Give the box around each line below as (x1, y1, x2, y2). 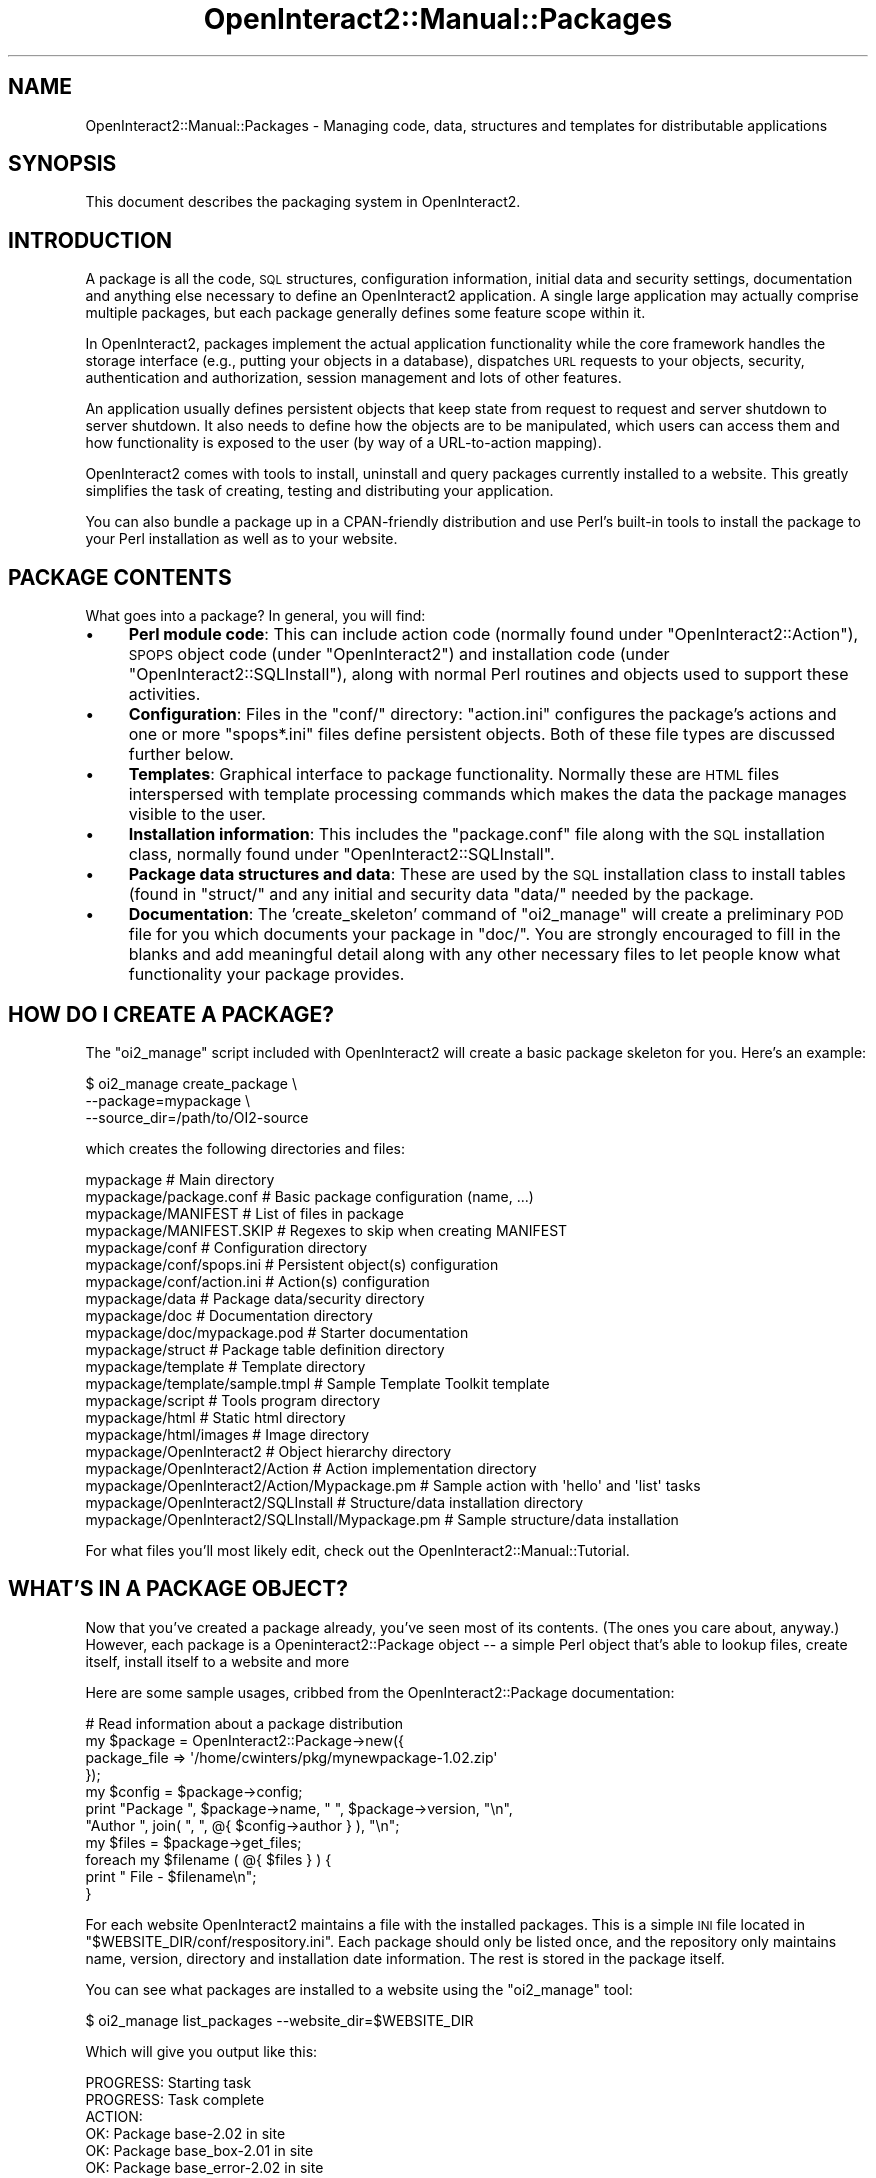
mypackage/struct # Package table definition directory (85, 1340, 445, 1358)
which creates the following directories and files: (85, 1139, 406, 1157)
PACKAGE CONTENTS (8, 564, 232, 590)
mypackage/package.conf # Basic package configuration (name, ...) (85, 1187, 534, 1205)
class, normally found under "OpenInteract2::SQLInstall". (128, 844, 555, 865)
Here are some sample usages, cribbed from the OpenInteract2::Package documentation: (85, 1683, 675, 1701)
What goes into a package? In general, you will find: (85, 607, 426, 625)
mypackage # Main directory (85, 1170, 275, 1188)
